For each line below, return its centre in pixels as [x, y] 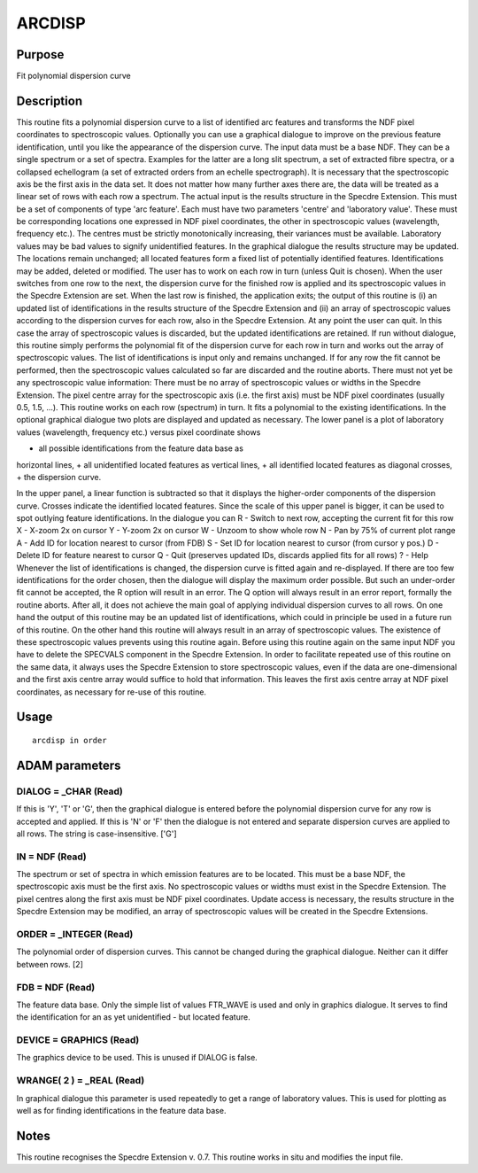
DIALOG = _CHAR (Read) [70, 791]
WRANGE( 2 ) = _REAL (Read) [81, 1081]
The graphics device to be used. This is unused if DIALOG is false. [137, 1058]
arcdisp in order [69, 740]
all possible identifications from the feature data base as [141, 448]
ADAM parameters [69, 765]
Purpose [40, 54]
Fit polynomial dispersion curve [74, 76]
